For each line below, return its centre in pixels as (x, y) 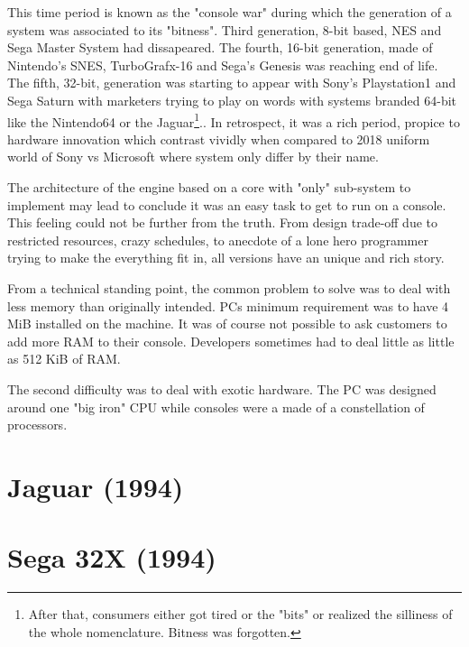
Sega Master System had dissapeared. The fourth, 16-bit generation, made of (220, 47)
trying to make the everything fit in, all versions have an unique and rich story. (226, 258)
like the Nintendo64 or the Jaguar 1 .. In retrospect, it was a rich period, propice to (234, 120)
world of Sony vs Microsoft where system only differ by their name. (193, 157)
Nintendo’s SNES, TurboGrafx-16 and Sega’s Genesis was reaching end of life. (223, 65)
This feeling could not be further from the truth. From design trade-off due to (223, 222)
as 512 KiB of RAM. (64, 359)
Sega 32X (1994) (112, 557)
